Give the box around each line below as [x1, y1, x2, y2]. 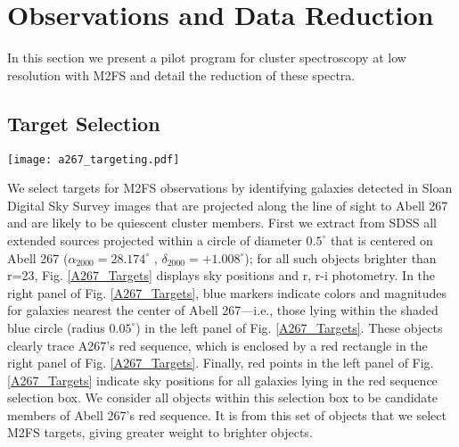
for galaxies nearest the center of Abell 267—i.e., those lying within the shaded [7, 301, 439, 319]
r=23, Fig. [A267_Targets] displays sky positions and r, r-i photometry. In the [7, 266, 436, 285]
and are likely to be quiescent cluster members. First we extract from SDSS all [7, 213, 437, 232]
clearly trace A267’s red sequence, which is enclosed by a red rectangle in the [7, 335, 428, 354]
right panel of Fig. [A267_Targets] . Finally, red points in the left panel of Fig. [7, 353, 434, 372]
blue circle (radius [7, 318, 105, 336]
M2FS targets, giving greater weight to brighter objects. [7, 423, 313, 442]
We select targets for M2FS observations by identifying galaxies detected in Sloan [7, 178, 453, 197]
